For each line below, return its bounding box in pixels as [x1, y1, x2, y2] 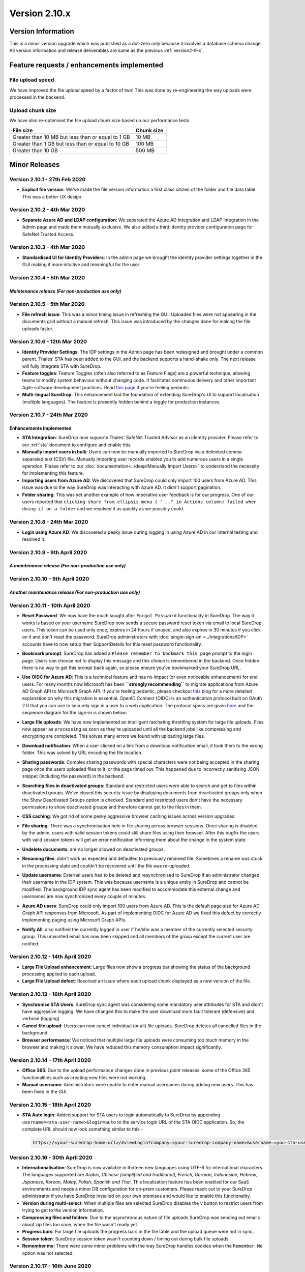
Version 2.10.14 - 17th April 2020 [9, 1056, 91, 1063]
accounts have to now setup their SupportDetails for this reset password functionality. [22, 641, 202, 647]
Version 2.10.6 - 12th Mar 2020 [9, 338, 87, 345]
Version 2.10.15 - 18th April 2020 [9, 1102, 91, 1109]
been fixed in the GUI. [22, 1089, 68, 1095]
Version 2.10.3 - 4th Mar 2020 [9, 244, 85, 251]
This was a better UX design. [22, 193, 83, 199]
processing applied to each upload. [22, 971, 96, 977]
